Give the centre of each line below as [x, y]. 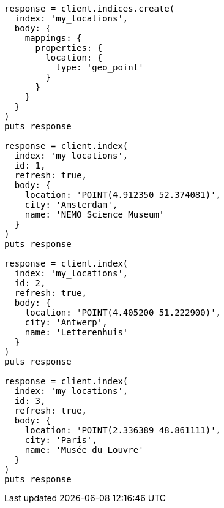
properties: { [69, 48]
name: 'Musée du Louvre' [84, 450]
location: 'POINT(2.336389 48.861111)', [123, 430]
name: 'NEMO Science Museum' [95, 214]
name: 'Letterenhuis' [77, 332]
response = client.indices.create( [90, 9]
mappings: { [53, 38]
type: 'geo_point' [100, 67]
